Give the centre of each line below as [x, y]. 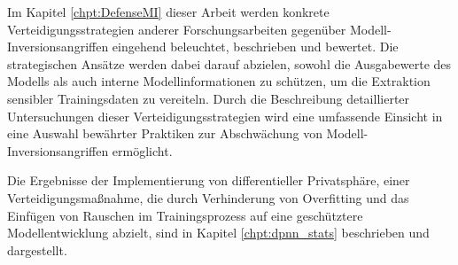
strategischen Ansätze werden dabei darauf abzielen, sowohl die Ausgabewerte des [229, 63]
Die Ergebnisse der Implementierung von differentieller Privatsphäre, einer [209, 180]
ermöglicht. [142, 150]
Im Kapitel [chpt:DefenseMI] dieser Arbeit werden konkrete [168, 12]
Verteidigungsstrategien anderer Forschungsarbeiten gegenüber [177, 29]
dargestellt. [37, 249]
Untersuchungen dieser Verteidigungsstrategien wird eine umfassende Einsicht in [225, 116]
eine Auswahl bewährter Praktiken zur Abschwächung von [165, 133]
